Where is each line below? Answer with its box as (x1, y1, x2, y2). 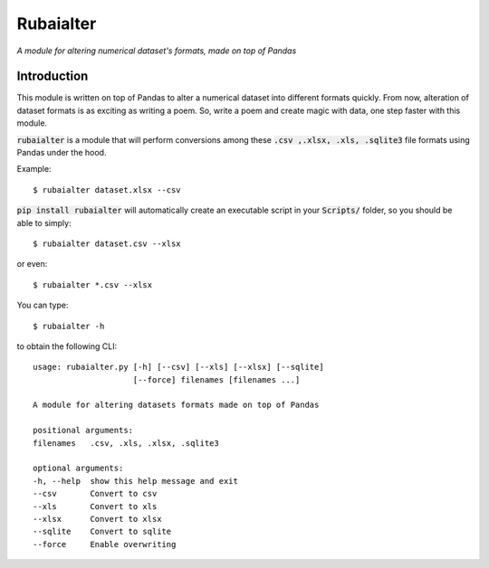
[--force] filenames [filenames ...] (132, 374, 301, 384)
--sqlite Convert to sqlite (33, 526, 172, 537)
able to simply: (16, 217, 72, 228)
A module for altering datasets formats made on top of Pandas (33, 400, 320, 411)
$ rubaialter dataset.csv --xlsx (33, 238, 181, 249)
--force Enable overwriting (33, 539, 177, 549)
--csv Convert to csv (33, 488, 158, 499)
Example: (16, 164, 52, 175)
